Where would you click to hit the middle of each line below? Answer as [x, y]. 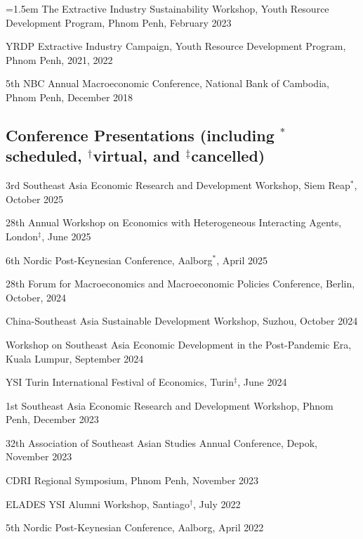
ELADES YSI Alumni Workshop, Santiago [98, 504]
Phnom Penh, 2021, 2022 [59, 59]
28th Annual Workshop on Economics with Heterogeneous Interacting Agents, [174, 222]
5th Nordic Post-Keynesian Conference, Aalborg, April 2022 [135, 527]
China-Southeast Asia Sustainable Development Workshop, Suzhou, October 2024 [182, 321]
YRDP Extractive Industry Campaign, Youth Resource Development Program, [176, 46]
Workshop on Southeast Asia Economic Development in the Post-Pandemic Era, [179, 344]
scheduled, [44, 156]
